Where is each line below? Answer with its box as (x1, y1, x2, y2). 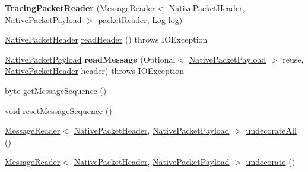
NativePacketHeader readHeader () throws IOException (5, 33, 208, 46)
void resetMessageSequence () (5, 104, 112, 116)
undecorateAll (246, 124, 297, 137)
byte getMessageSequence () (5, 84, 107, 96)
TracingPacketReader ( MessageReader (5, 2, 155, 14)
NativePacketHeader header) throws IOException (5, 64, 184, 77)
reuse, (282, 53, 304, 65)
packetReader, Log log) (98, 13, 183, 25)
